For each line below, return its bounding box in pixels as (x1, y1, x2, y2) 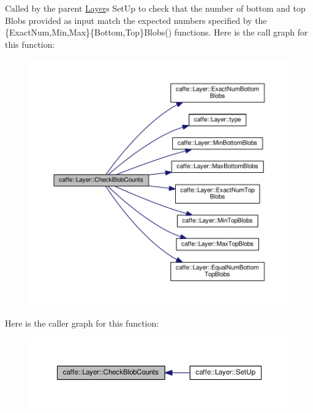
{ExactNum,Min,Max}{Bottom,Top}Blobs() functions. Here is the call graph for (5, 26, 308, 39)
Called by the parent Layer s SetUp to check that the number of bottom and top (5, 2, 306, 14)
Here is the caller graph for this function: (5, 316, 159, 329)
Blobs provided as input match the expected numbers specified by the (5, 13, 267, 26)
